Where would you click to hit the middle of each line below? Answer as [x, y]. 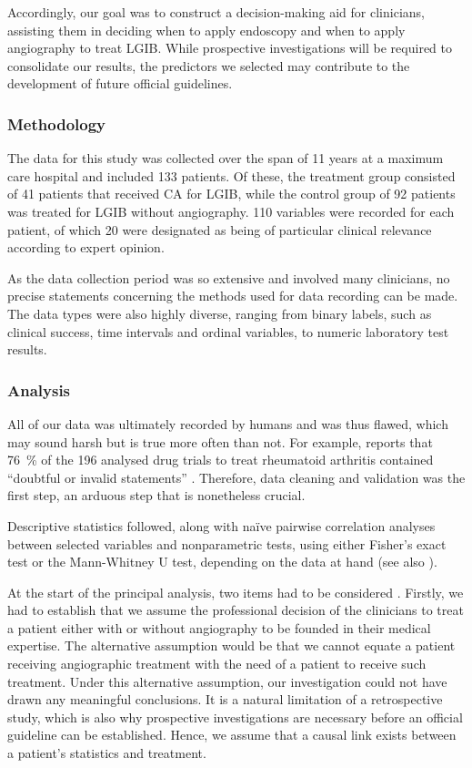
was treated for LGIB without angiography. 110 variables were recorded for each [231, 211]
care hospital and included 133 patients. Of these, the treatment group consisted [231, 175]
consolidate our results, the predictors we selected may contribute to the [209, 65]
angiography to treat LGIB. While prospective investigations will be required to [230, 48]
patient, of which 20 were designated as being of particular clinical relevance [220, 229]
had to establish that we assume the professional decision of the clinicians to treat [236, 610]
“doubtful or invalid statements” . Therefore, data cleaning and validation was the [236, 477]
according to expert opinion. [86, 247]
